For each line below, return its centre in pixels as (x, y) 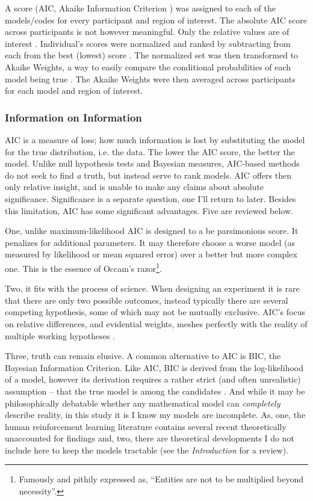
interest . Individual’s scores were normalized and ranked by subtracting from (148, 43)
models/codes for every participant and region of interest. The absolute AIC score (156, 20)
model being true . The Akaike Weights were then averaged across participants (150, 78)
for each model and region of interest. (74, 91)
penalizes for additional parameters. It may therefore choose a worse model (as (150, 242)
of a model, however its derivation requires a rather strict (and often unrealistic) (153, 379)
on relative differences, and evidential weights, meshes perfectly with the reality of (156, 323)
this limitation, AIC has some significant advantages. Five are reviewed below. (149, 210)
